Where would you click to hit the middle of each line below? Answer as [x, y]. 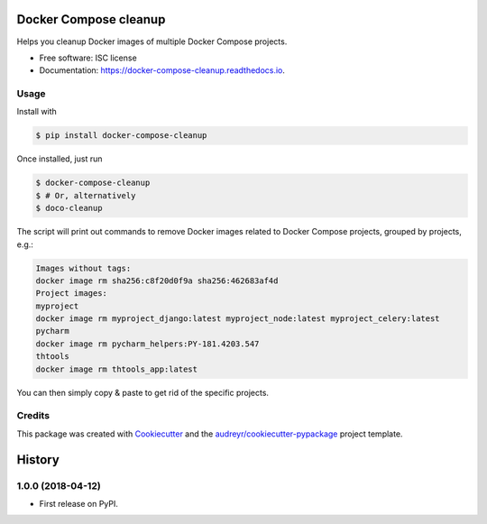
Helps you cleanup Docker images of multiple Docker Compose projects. [152, 41]
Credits [33, 416]
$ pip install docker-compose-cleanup [121, 136]
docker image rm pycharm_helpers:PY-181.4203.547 [147, 344]
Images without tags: [83, 268]
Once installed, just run [60, 159]
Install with [37, 112]
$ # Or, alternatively [86, 195]
